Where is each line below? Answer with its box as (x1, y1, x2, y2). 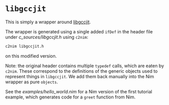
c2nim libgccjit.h (5, 43, 44, 49)
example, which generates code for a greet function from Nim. (5, 94, 136, 100)
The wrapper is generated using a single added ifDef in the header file (5, 28, 153, 34)
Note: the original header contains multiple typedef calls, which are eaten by (5, 63, 164, 69)
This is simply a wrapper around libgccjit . (5, 19, 91, 25)
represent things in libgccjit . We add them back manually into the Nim (5, 73, 154, 79)
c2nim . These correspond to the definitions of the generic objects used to (5, 68, 158, 74)
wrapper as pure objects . (5, 79, 58, 85)
